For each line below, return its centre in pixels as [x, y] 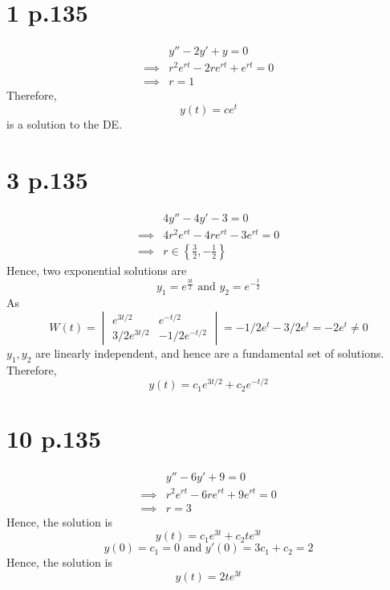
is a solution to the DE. [65, 123]
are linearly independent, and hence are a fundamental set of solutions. [210, 352]
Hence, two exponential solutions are [97, 270]
